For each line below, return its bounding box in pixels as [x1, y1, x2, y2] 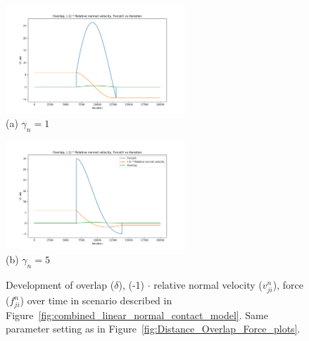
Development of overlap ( [6, 277, 115, 292]
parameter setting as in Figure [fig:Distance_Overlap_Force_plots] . [6, 321, 301, 336]
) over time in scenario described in [20, 293, 172, 307]
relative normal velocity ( [153, 277, 263, 292]
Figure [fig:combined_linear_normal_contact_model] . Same [6, 307, 268, 322]
